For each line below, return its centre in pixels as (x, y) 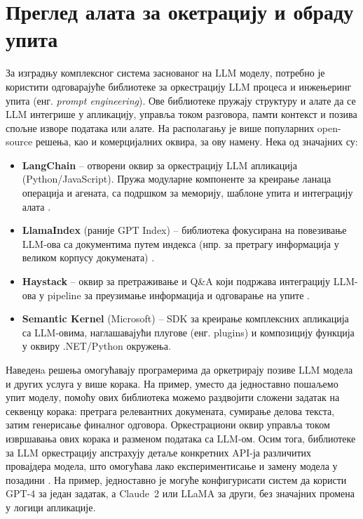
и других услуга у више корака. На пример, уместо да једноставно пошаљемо (172, 383)
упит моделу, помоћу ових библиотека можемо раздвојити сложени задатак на (173, 397)
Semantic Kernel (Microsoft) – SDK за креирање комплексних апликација (185, 318)
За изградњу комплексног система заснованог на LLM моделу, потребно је (165, 73)
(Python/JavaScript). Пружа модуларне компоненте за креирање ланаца (177, 179)
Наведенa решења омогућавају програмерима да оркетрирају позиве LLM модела (179, 369)
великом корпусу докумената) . (88, 257)
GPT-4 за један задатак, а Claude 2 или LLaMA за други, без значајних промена (180, 493)
